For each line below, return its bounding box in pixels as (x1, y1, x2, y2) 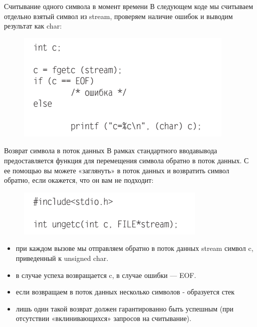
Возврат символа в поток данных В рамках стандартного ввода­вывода (4, 145, 217, 156)
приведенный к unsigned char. (16, 252, 109, 263)
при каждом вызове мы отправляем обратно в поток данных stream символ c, (16, 243, 253, 253)
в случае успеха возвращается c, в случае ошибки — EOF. (16, 269, 196, 280)
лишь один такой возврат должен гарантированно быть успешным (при (16, 303, 234, 313)
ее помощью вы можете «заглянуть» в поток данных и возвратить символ (4, 165, 229, 175)
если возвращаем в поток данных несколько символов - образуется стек (16, 286, 235, 297)
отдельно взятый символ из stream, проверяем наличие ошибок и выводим (4, 11, 233, 21)
